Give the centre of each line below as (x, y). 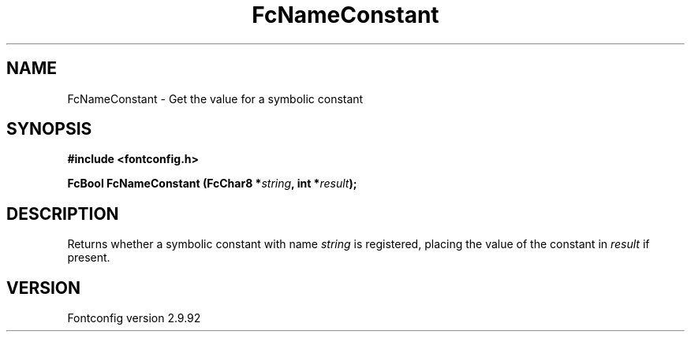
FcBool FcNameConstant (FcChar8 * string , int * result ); (212, 184)
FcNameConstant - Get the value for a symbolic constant (215, 98)
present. (89, 258)
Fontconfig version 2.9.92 (134, 318)
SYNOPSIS (49, 129)
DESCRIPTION (63, 214)
